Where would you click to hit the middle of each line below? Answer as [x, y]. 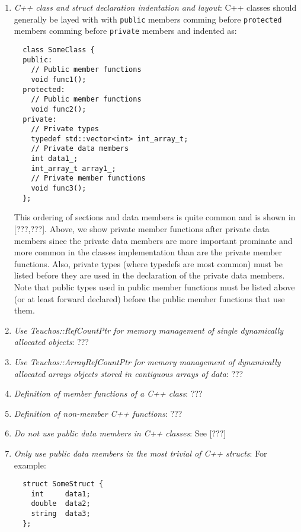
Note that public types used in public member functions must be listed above [154, 286]
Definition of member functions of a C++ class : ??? [108, 393]
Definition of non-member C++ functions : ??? [98, 413]
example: [30, 465]
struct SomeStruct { [63, 484]
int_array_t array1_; [73, 168]
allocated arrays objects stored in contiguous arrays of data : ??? [129, 373]
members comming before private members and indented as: [125, 31]
